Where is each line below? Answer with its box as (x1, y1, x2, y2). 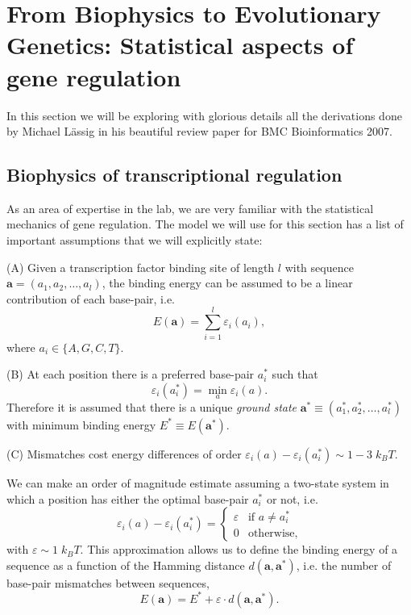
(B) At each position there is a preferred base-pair (6, 366, 255, 383)
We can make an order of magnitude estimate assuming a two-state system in (6, 474, 389, 491)
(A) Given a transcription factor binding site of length (6, 258, 275, 275)
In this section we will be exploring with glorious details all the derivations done (6, 107, 402, 123)
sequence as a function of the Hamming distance (6, 556, 245, 573)
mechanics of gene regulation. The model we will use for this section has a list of (6, 215, 404, 232)
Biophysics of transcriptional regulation (6, 162, 342, 187)
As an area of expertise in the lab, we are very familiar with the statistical (6, 199, 374, 216)
